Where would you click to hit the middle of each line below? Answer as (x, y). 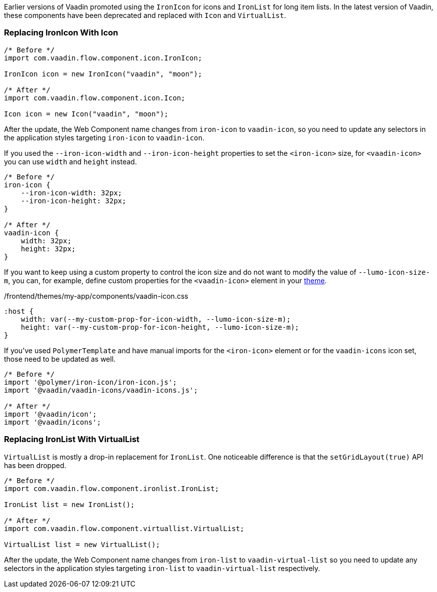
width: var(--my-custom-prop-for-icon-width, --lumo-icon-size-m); (156, 319)
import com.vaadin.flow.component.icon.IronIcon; (103, 58)
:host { (19, 311)
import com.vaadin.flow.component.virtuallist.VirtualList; (124, 528)
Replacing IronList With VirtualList (72, 439)
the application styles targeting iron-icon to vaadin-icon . (104, 137)
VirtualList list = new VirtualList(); (82, 544)
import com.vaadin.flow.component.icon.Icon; (95, 98)
